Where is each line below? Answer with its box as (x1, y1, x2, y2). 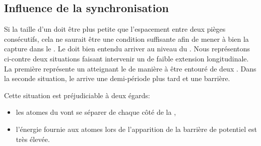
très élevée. (16, 133, 50, 144)
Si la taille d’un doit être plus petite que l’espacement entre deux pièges (4, 24, 226, 34)
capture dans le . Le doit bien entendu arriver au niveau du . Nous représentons (4, 43, 250, 54)
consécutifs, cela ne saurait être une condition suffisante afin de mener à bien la (4, 33, 249, 44)
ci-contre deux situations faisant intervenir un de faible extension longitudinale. (4, 53, 249, 63)
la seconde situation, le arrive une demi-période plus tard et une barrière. (4, 73, 230, 84)
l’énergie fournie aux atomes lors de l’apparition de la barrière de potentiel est (16, 123, 257, 134)
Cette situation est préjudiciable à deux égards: (4, 90, 150, 100)
